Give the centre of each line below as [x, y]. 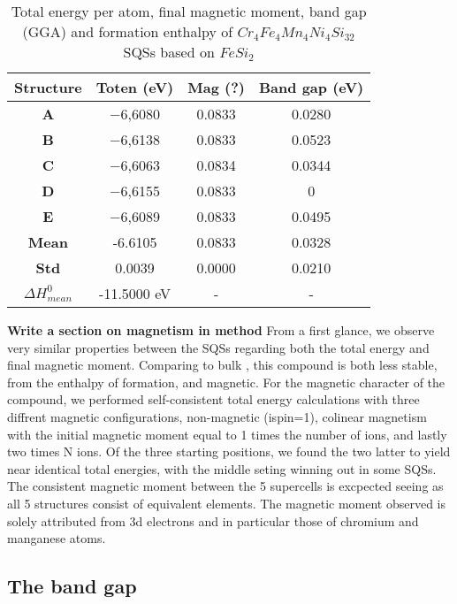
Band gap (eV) [312, 87]
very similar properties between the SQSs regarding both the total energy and [218, 347]
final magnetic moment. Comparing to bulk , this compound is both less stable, [222, 365]
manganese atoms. [57, 538]
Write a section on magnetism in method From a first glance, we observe [221, 330]
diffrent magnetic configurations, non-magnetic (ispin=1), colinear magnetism [217, 416]
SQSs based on [169, 52]
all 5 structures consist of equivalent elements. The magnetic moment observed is [227, 503]
